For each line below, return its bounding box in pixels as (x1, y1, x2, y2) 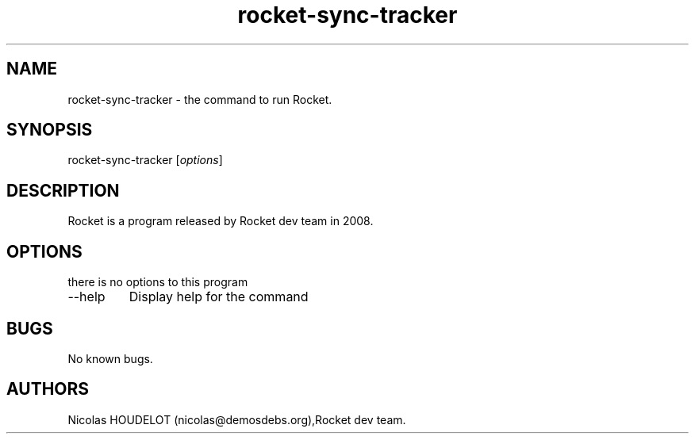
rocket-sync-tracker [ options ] (67, 153, 223, 167)
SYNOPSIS (6, 120, 93, 140)
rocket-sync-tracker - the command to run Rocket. (67, 92, 332, 106)
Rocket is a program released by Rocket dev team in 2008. (67, 214, 374, 228)
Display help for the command (129, 289, 309, 305)
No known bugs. (67, 351, 153, 365)
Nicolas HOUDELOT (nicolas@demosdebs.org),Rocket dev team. (67, 412, 406, 427)
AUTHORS (6, 379, 90, 400)
